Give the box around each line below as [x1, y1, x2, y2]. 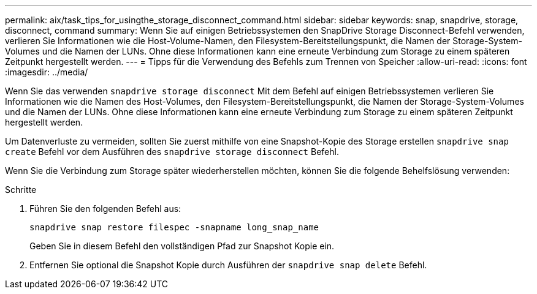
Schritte [5, 184, 37, 195]
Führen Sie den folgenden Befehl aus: [29, 203, 181, 214]
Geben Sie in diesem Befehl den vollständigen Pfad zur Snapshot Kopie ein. [29, 241, 335, 251]
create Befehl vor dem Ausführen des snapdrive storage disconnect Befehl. [5, 146, 339, 157]
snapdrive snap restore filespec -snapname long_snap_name [29, 222, 319, 232]
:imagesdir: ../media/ [5, 67, 88, 77]
